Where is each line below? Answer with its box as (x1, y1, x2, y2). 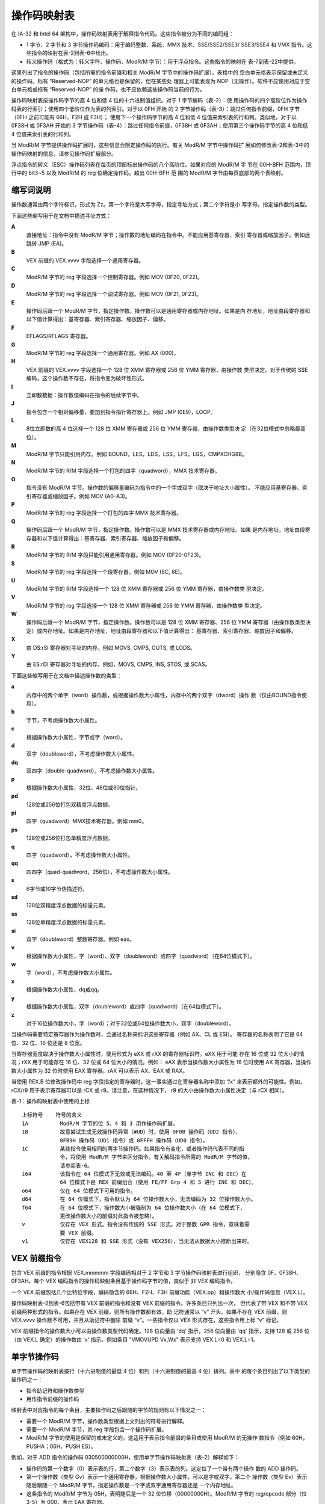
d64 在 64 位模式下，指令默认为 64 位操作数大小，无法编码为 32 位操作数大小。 (22, 1196, 256, 1203)
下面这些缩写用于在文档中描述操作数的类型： (11, 671, 122, 679)
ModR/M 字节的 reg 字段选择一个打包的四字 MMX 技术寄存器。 (26, 509, 182, 517)
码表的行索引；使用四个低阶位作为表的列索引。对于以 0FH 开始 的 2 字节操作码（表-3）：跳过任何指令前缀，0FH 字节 (11, 105, 300, 112)
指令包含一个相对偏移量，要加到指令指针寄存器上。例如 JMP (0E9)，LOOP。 (26, 408, 216, 415)
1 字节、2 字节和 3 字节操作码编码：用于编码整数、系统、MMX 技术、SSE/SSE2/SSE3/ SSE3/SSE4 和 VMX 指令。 (26, 41, 307, 48)
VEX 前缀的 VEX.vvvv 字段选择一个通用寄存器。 (26, 256, 144, 264)
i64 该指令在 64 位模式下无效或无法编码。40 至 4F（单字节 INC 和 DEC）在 (22, 1171, 247, 1177)
